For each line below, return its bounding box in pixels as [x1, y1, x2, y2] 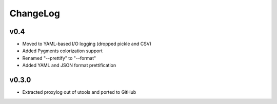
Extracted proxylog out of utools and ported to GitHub [22, 89, 136, 95]
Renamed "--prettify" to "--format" [22, 55, 96, 61]
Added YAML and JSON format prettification [22, 62, 116, 69]
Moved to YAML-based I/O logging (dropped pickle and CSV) [22, 41, 151, 47]
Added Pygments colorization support [22, 48, 103, 54]
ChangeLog [9, 8, 60, 19]
